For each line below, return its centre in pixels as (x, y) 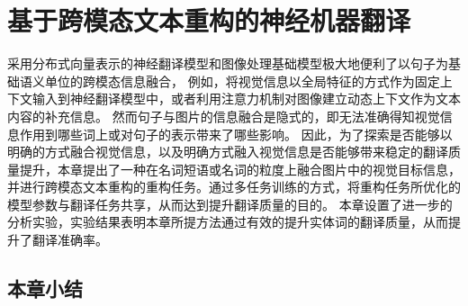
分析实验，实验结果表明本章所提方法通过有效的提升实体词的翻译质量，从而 (228, 222)
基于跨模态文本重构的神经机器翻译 (209, 20)
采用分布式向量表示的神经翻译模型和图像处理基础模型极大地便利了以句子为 (228, 63)
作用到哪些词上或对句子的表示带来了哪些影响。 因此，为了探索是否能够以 (236, 134)
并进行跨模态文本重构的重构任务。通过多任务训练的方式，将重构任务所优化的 (234, 187)
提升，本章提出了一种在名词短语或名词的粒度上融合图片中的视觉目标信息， (240, 169)
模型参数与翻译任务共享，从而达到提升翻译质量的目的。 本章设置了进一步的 (230, 204)
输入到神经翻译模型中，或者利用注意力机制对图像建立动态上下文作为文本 (246, 99)
